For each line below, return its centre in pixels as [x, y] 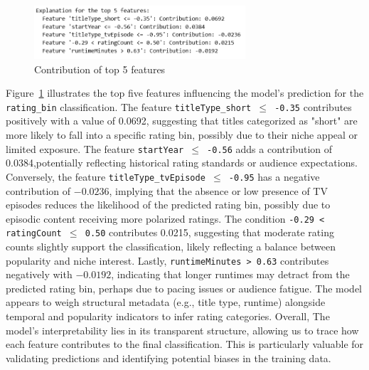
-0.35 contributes [313, 106]
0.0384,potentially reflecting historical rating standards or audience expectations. [182, 163]
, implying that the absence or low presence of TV [218, 190]
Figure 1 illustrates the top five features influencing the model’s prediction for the [185, 93]
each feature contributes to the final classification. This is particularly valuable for [185, 344]
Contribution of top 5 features [100, 69]
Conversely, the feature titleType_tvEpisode [106, 176]
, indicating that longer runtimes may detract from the [230, 274]
